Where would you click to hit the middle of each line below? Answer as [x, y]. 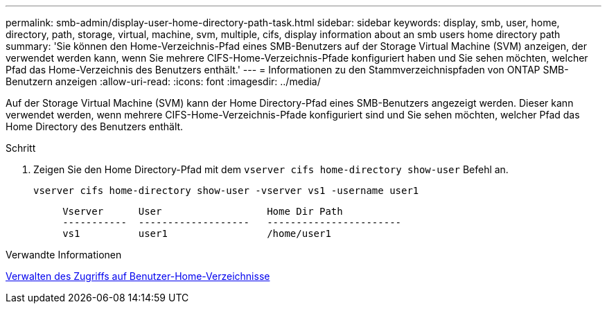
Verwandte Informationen [64, 255]
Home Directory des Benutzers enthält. [95, 126]
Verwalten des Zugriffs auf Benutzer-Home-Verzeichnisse [138, 276]
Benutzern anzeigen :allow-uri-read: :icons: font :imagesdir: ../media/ [163, 81]
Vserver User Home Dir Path [203, 211]
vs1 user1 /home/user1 [197, 233]
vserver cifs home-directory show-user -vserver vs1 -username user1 [226, 191]
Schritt [21, 148]
